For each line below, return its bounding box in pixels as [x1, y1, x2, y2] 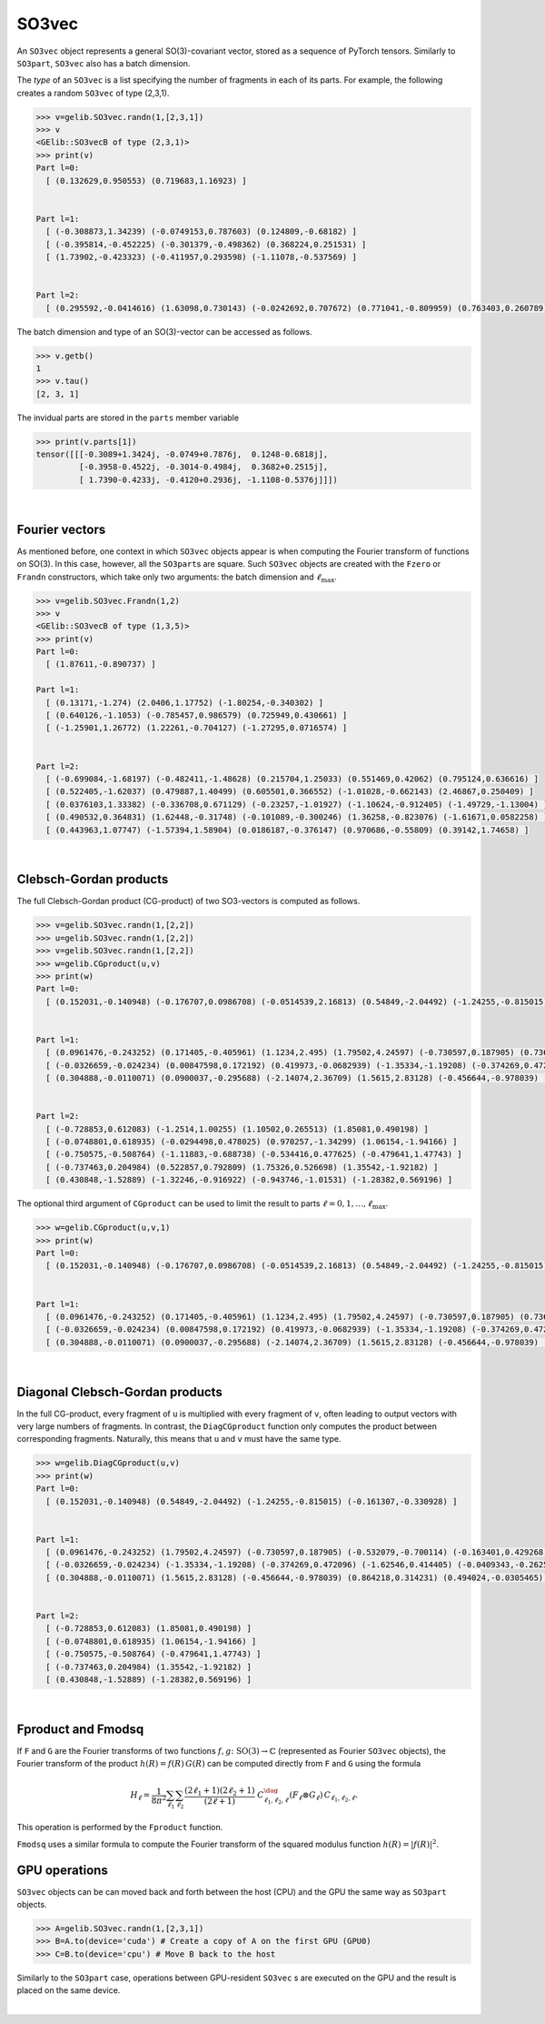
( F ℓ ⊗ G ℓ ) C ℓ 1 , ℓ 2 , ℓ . [289, 1790, 359, 1804]
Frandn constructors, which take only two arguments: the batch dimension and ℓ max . [16, 571, 338, 584]
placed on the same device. [16, 1985, 121, 1996]
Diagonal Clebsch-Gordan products [16, 1384, 223, 1400]
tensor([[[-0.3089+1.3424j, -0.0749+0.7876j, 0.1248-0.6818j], [35, 449, 329, 459]
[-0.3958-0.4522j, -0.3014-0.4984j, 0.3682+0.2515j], [78, 462, 329, 472]
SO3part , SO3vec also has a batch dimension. [16, 57, 191, 68]
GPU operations [16, 1862, 108, 1878]
